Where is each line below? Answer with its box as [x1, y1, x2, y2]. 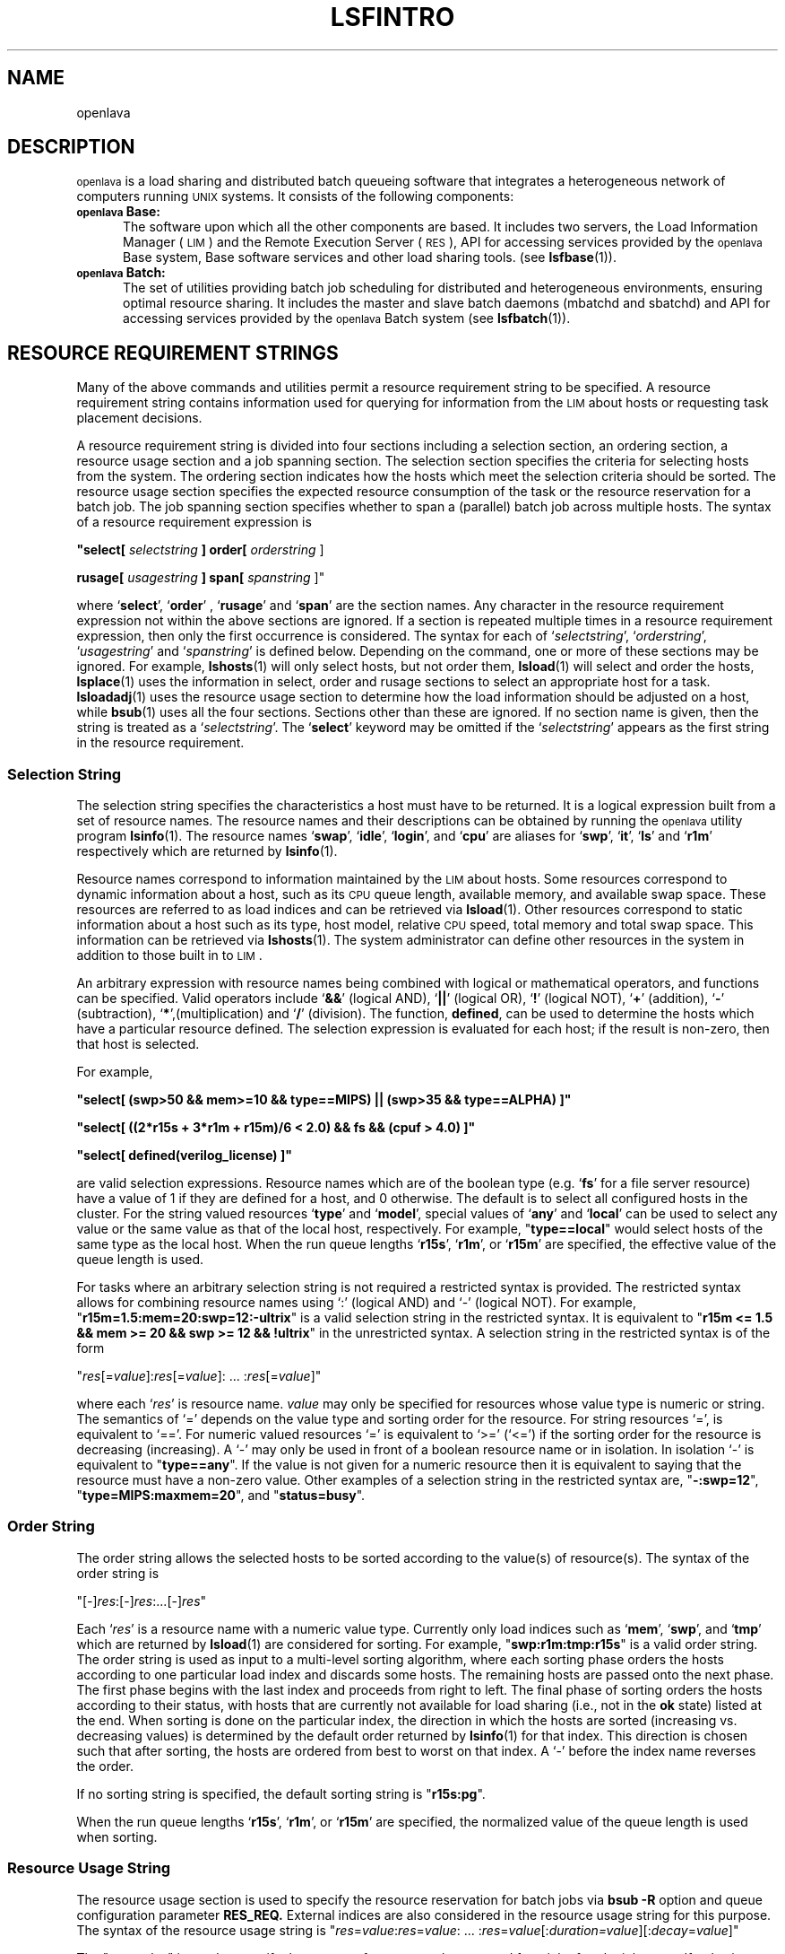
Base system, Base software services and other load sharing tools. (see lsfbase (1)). [123, 249, 617, 266]
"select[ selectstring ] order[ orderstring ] [76, 542, 324, 558]
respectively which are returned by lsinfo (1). [76, 843, 338, 859]
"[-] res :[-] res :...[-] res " [76, 1592, 207, 1609]
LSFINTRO [330, 2, 455, 32]
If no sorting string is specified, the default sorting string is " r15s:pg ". [76, 1785, 486, 1801]
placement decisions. [76, 410, 203, 426]
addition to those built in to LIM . [76, 947, 263, 964]
